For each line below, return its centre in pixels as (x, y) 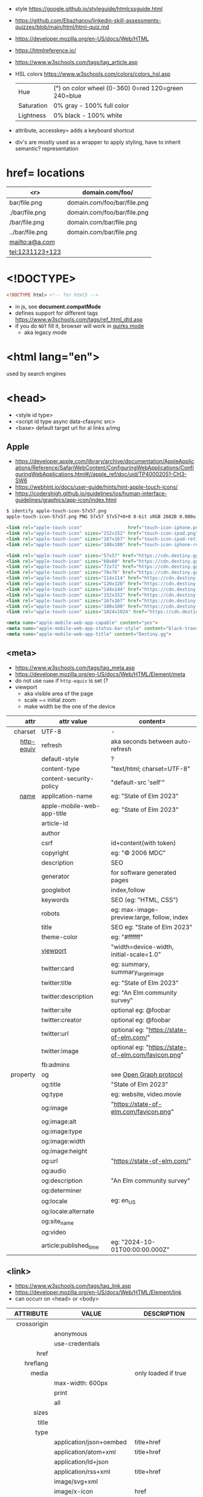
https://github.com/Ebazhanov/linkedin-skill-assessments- (88, 20)
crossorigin (32, 1324)
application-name (67, 795)
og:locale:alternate (68, 1211)
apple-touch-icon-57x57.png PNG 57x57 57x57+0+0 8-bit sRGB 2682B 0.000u (101, 517)
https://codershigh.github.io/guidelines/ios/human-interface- (91, 494)
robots (51, 913)
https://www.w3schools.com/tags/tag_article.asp (76, 62)
